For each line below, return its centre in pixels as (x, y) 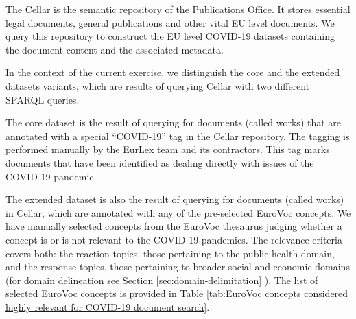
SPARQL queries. (43, 99)
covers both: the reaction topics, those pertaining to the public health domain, (170, 253)
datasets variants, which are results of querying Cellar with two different (158, 85)
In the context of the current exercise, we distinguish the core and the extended (173, 72)
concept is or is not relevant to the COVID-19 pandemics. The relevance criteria (174, 239)
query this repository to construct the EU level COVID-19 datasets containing (170, 36)
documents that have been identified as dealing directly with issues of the (160, 162)
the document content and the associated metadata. (115, 49)
